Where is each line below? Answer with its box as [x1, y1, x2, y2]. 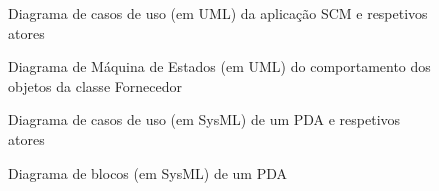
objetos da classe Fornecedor [8, 75, 182, 96]
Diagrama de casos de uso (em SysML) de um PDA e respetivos [8, 109, 401, 130]
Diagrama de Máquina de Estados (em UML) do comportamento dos [8, 56, 431, 77]
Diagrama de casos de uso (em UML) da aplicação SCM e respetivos [8, 3, 428, 23]
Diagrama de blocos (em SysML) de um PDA [8, 162, 288, 183]
